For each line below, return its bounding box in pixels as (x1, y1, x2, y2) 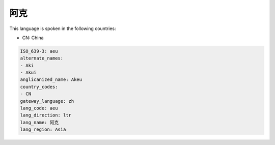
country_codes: (20, 84, 58, 90)
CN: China (22, 35, 44, 41)
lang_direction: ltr (20, 112, 71, 118)
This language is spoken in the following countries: (9, 25, 116, 32)
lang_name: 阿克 (20, 120, 59, 125)
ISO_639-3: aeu (20, 48, 58, 54)
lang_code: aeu (20, 105, 58, 111)
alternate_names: (20, 55, 64, 61)
